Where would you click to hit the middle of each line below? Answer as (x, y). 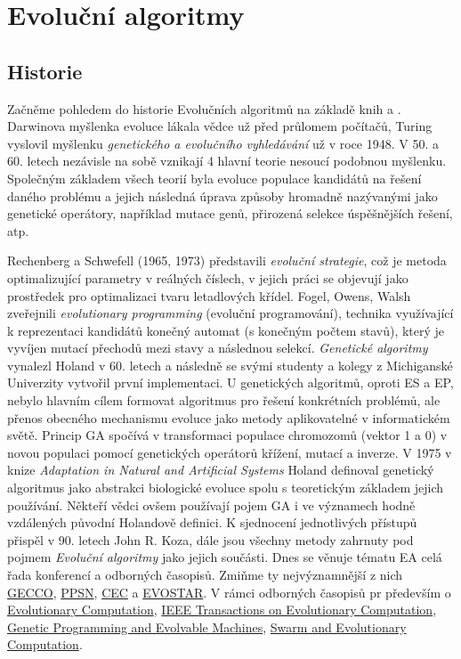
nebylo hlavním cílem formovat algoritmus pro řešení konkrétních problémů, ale (224, 400)
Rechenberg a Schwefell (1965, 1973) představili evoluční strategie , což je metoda (227, 260)
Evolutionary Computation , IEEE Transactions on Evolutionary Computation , (222, 610)
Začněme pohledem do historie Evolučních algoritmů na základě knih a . (204, 108)
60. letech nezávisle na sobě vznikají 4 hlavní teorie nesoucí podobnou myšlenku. (227, 161)
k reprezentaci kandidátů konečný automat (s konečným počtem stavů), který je (226, 330)
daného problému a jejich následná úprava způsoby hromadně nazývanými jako (222, 195)
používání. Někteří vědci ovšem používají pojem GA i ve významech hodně (211, 504)
